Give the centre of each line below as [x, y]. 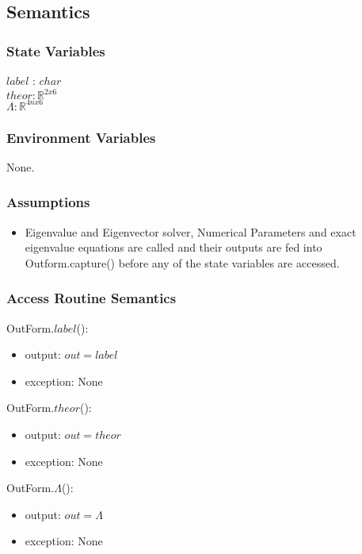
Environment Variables [81, 137]
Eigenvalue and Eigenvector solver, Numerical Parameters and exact [191, 231]
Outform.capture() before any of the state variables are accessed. [182, 262]
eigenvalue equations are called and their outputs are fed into [173, 247]
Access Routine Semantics [91, 298]
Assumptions [48, 202]
